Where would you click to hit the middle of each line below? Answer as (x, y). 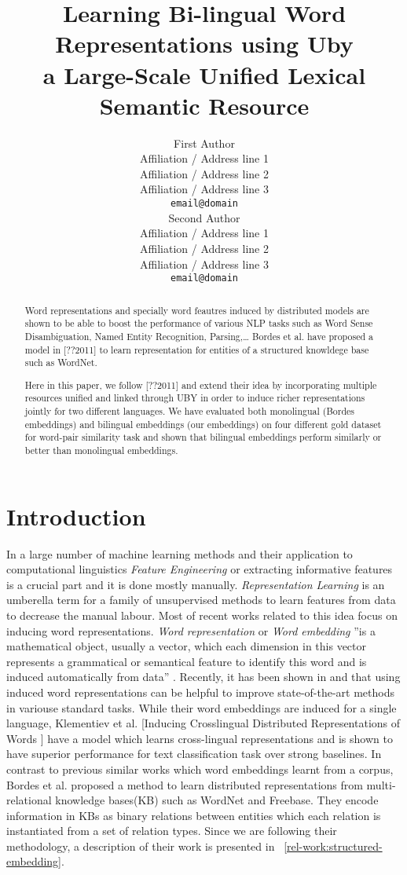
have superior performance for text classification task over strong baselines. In (194, 754)
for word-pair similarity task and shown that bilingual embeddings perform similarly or (203, 437)
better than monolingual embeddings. (101, 450)
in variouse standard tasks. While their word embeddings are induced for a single (202, 707)
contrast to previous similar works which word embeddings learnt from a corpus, (200, 769)
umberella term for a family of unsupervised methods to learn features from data (201, 600)
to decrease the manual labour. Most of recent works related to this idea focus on (202, 615)
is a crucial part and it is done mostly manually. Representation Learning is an (196, 584)
